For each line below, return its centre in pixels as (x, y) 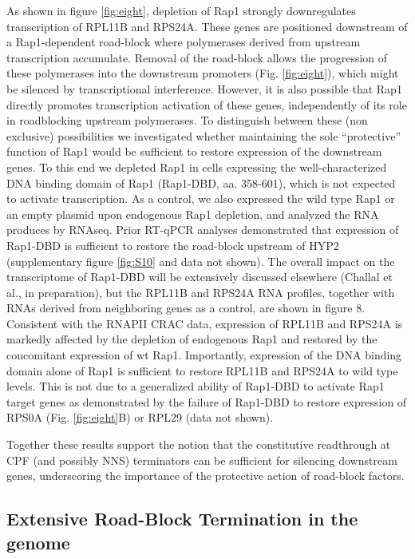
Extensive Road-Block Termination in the (182, 519)
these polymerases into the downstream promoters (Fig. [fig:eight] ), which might (203, 73)
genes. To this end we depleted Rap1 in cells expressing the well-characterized (197, 167)
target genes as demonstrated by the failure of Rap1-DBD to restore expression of (207, 401)
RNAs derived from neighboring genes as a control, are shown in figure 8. (186, 308)
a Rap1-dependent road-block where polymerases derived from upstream (184, 42)
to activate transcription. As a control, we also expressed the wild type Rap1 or (201, 198)
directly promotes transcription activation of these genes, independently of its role (207, 104)
